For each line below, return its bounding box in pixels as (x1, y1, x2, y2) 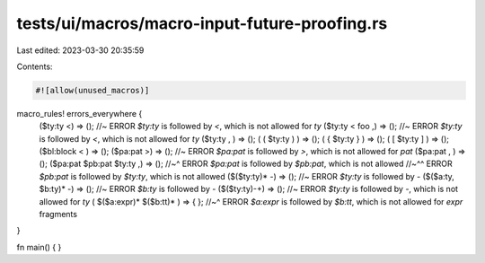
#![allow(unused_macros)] (35, 85, 150, 95)
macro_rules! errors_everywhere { (16, 108, 143, 118)
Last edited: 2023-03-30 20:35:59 (16, 45, 145, 56)
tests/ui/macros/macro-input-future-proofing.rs (16, 13, 388, 33)
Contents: (16, 61, 53, 72)
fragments (39, 209, 78, 220)
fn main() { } (16, 241, 62, 252)
